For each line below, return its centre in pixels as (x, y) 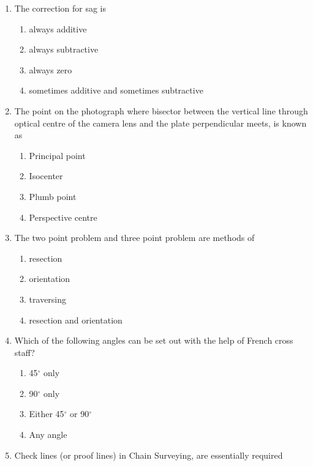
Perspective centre (63, 217)
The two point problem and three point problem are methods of (134, 238)
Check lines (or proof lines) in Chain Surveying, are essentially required (149, 455)
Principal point (57, 155)
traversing (48, 299)
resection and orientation (76, 320)
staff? (25, 352)
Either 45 (47, 414)
